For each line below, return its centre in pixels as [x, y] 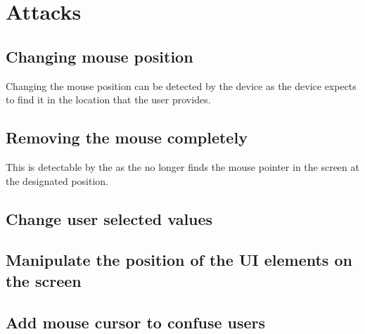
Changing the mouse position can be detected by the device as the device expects [181, 85]
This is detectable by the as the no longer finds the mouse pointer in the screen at [182, 166]
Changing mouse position [100, 56]
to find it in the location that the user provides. [108, 99]
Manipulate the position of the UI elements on [179, 260]
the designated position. [57, 180]
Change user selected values [109, 218]
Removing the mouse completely [127, 137]
